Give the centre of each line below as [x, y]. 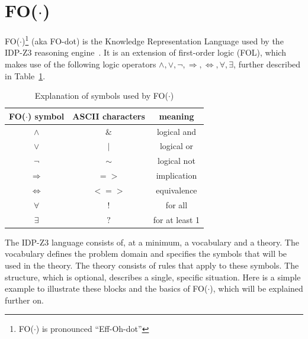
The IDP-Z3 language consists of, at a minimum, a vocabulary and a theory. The [152, 242]
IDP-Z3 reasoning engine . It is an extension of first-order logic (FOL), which [145, 52]
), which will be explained [256, 288]
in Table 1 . [25, 75]
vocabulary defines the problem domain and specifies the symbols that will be [146, 254]
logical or [176, 146]
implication [177, 175]
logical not [177, 161]
